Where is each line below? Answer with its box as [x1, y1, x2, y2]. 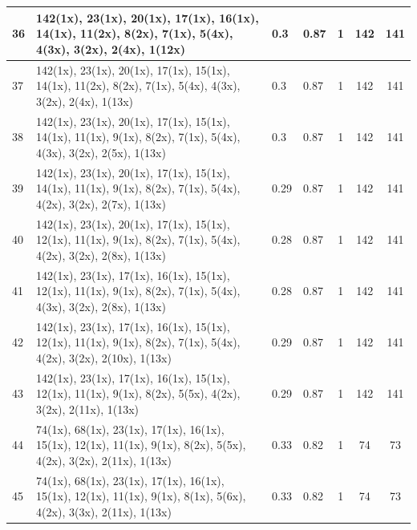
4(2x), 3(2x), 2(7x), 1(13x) [36, 195, 166, 212]
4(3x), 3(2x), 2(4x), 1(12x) [36, 40, 186, 57]
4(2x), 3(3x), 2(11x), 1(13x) [36, 503, 172, 520]
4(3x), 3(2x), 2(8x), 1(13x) [36, 297, 166, 314]
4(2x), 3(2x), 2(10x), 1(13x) [36, 349, 172, 366]
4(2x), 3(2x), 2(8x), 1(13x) [36, 246, 166, 263]
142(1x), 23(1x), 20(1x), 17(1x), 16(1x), [36, 9, 259, 26]
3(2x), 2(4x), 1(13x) [36, 92, 134, 109]
